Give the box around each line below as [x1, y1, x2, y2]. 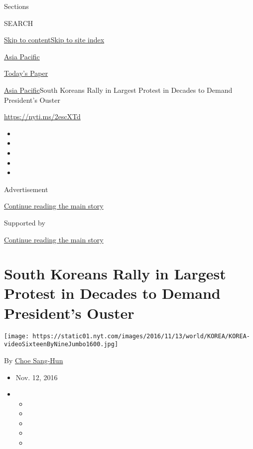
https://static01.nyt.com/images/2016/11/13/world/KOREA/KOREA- [32, 332, 250, 340]
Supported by [4, 217, 45, 227]
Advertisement [4, 184, 48, 194]
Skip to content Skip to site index [4, 34, 105, 45]
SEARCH [4, 17, 33, 28]
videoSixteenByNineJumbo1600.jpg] [4, 341, 119, 348]
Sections [4, 1, 29, 11]
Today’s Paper [4, 68, 48, 78]
